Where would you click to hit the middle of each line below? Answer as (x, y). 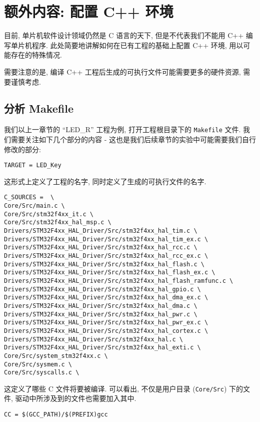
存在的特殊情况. (36, 55)
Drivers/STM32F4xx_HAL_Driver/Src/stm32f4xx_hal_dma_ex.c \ (106, 298)
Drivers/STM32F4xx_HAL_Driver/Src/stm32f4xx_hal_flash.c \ (104, 264)
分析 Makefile (39, 108)
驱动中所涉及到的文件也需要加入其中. (76, 398)
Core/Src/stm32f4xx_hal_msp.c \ (58, 223)
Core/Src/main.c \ (34, 206)
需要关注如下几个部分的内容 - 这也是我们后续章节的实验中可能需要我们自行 (133, 139)
